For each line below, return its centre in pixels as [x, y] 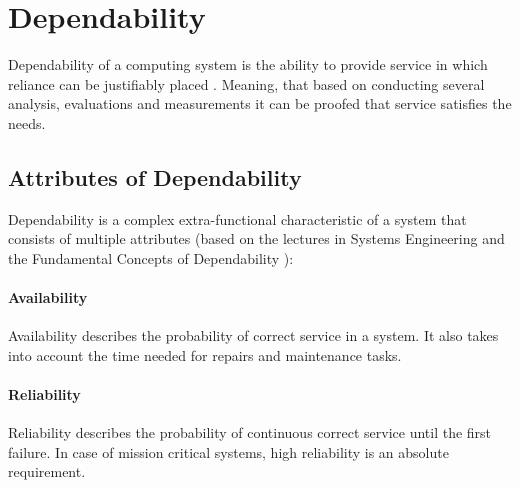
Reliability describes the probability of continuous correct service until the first [250, 432]
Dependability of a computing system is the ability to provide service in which [248, 64]
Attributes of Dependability [155, 176]
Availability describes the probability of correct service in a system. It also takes [253, 335]
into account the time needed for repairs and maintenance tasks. [205, 354]
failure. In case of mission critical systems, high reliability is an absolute [228, 451]
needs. [27, 122]
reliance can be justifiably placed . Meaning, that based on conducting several [246, 83]
